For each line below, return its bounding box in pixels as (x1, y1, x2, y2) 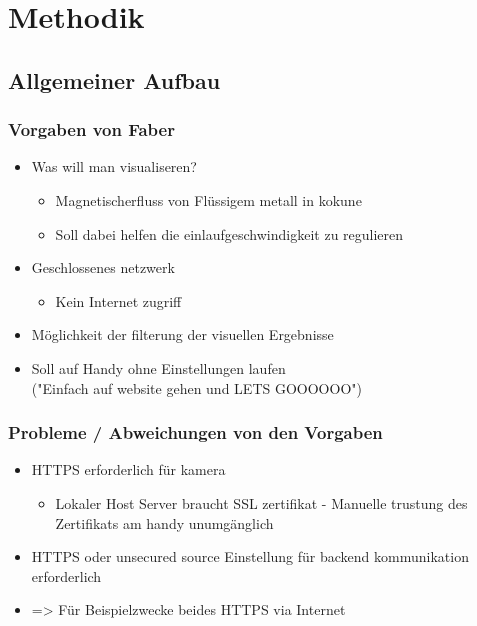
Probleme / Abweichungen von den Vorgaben (8, 420, 383, 445)
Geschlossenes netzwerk (31, 257, 175, 278)
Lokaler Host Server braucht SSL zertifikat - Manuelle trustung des (55, 492, 468, 513)
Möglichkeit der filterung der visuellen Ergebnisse (31, 324, 334, 345)
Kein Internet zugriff (55, 290, 182, 311)
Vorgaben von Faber (8, 117, 175, 142)
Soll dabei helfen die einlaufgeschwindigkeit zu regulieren (55, 223, 404, 244)
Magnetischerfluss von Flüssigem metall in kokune (55, 189, 362, 210)
